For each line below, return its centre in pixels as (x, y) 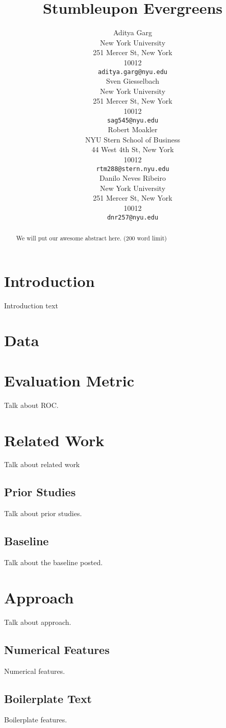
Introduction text (31, 305)
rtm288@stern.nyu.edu (133, 169)
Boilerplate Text (48, 698)
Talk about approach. (38, 622)
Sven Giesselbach (133, 81)
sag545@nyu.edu (133, 120)
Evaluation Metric (69, 380)
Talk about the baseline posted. (54, 562)
